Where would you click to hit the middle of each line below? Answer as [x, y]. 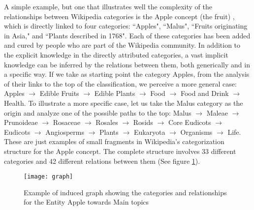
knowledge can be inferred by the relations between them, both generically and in [127, 64]
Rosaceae [67, 122]
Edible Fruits [59, 93]
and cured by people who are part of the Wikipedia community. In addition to [122, 45]
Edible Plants [115, 93]
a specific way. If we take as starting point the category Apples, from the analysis [127, 74]
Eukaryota [149, 132]
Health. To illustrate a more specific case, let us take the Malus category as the [124, 103]
